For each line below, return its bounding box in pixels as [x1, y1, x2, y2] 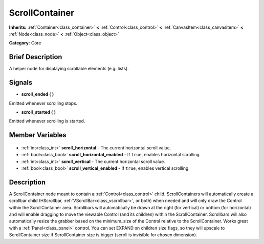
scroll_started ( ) [21, 109, 56, 115]
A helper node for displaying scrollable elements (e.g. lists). [9, 66, 129, 72]
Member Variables [9, 131, 66, 139]
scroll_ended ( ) [21, 91, 54, 97]
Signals [9, 79, 33, 87]
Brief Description [9, 53, 62, 61]
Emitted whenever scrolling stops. [9, 100, 78, 106]
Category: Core [9, 40, 42, 46]
